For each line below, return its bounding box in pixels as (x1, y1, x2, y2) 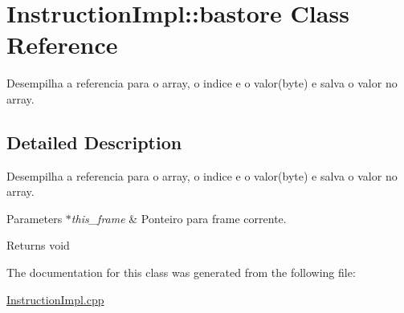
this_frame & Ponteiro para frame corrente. (71, 209, 287, 226)
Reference (6, 28, 118, 61)
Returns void (6, 237, 70, 254)
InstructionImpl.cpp (6, 291, 104, 307)
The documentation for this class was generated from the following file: (6, 264, 356, 281)
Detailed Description (6, 129, 182, 154)
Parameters (6, 209, 63, 226)
